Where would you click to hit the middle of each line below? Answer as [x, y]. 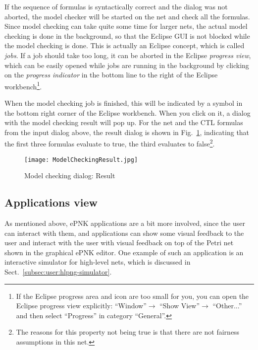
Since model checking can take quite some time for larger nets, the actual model [126, 26]
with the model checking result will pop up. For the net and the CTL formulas [124, 122]
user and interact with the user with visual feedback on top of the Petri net [119, 243]
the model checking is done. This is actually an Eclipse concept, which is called [125, 45]
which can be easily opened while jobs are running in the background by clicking [127, 65]
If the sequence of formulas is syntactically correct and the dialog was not [116, 6]
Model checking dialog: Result [70, 175]
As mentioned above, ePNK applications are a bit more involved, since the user [125, 223]
